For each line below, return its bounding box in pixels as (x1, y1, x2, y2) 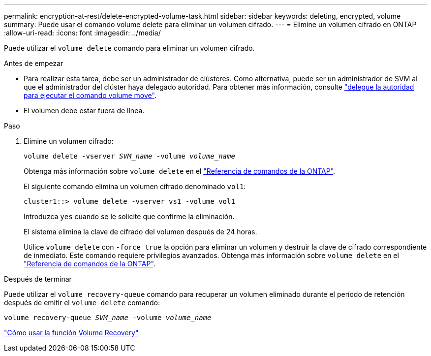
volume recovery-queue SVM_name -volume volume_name (4, 314, 212, 322)
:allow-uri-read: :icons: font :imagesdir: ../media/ (4, 29, 161, 37)
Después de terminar (4, 275, 72, 283)
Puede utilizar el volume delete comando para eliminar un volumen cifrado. (4, 44, 255, 52)
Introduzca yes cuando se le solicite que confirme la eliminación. (24, 212, 235, 221)
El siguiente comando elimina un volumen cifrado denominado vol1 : (24, 182, 246, 191)
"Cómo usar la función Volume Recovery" (4, 328, 139, 337)
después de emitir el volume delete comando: (4, 298, 160, 307)
